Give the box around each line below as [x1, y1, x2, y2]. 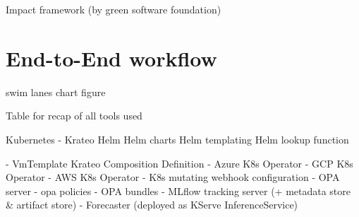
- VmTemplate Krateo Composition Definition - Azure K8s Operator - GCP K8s [6, 156, 353, 170]
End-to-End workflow [6, 43, 217, 72]
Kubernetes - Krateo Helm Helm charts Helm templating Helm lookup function [6, 131, 349, 146]
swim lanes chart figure [6, 84, 106, 99]
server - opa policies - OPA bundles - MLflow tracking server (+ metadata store [6, 183, 351, 198]
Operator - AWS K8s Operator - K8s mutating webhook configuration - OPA [6, 170, 340, 184]
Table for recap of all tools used [6, 108, 142, 123]
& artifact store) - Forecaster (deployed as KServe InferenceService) [6, 197, 298, 212]
